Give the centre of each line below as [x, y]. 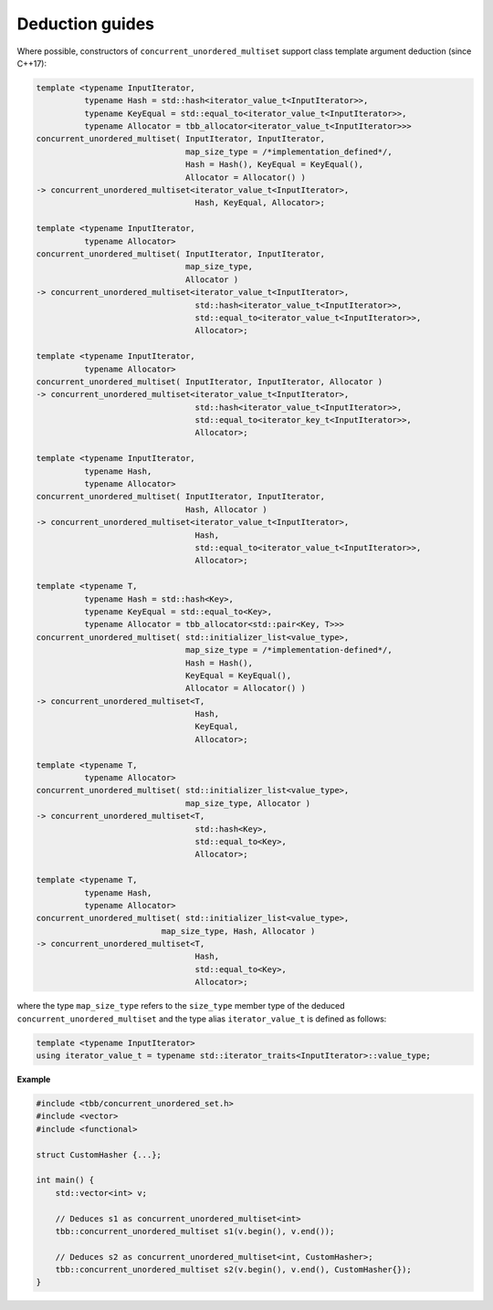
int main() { [65, 1180]
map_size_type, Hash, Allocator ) [238, 931]
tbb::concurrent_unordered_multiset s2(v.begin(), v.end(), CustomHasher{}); [234, 1270]
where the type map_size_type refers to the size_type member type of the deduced [181, 1006]
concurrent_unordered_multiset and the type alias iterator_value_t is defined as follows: [202, 1019]
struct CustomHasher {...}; [99, 1154]
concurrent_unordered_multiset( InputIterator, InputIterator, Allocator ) [210, 382]
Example [34, 1079]
